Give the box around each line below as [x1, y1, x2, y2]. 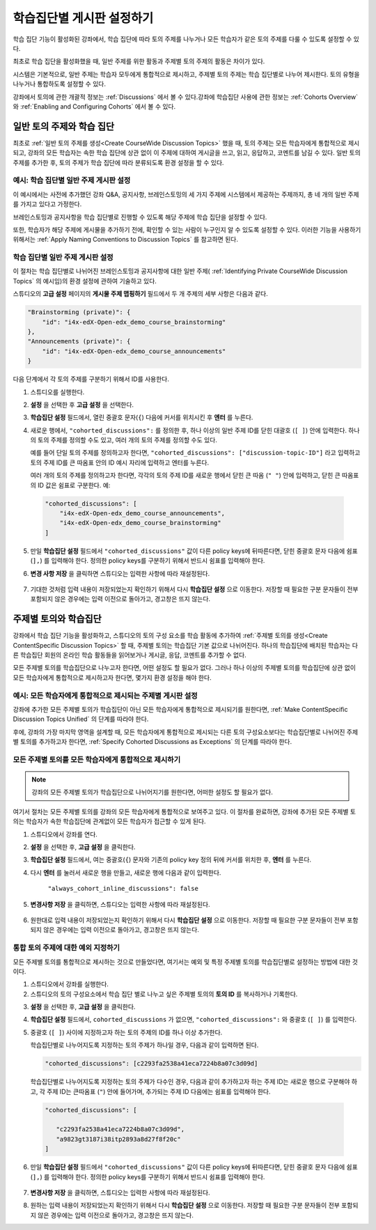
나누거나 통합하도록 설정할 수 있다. [13, 80, 106, 88]
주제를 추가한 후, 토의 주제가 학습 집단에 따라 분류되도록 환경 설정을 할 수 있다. [13, 158, 224, 166]
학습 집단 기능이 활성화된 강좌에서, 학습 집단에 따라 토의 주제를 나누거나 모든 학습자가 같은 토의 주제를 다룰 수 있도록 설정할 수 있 [13, 35, 360, 43]
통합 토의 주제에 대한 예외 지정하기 [13, 943, 120, 953]
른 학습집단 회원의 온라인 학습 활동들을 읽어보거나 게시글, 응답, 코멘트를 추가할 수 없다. [13, 651, 246, 660]
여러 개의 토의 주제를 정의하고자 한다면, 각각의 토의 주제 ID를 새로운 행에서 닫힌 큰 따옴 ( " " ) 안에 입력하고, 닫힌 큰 [30, 471, 340, 480]
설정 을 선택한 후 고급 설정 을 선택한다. [30, 400, 134, 409]
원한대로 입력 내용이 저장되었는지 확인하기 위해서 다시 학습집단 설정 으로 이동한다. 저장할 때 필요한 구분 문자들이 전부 [30, 916, 346, 924]
